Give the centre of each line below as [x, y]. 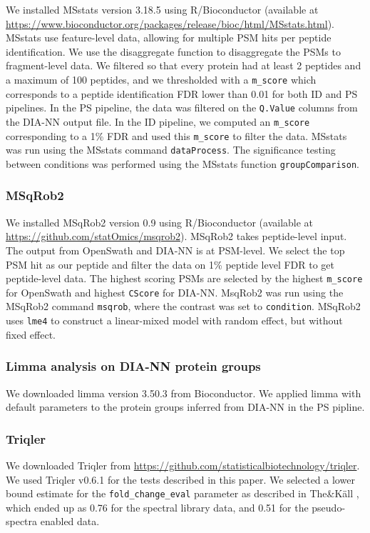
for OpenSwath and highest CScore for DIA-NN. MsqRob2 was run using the [175, 292]
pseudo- [329, 507]
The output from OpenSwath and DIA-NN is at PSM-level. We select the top [175, 250]
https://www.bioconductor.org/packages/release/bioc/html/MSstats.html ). [170, 23]
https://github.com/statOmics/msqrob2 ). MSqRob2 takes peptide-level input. [176, 236]
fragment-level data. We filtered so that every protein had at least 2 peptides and [184, 65]
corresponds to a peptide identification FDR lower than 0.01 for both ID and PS [182, 93]
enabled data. [70, 521]
